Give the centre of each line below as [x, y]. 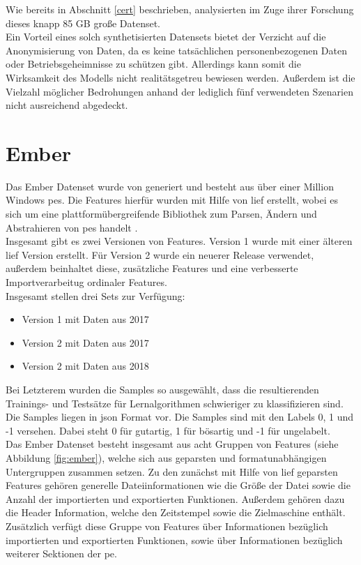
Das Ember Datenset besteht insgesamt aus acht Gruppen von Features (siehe [172, 444]
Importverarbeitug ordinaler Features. [86, 282]
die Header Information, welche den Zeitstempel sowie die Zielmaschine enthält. [176, 512]
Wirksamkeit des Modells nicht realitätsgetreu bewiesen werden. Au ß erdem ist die [180, 77]
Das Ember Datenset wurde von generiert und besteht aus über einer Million [170, 186]
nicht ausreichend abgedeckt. [67, 105]
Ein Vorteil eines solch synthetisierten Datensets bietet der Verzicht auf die [166, 37]
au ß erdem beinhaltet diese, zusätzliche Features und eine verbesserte [152, 268]
